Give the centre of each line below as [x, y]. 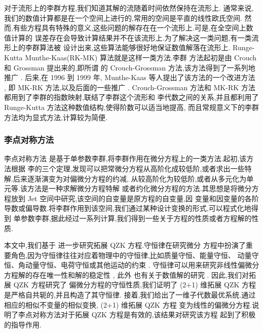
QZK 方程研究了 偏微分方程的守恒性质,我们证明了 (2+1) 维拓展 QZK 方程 [135, 285]
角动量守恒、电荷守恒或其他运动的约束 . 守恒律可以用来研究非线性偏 [131, 265]
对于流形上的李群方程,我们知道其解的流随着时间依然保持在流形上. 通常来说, [129, 8]
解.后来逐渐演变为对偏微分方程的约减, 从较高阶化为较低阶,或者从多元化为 [125, 178]
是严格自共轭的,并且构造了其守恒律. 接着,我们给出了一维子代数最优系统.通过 [130, 295]
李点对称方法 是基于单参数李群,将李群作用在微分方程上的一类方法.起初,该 [125, 158]
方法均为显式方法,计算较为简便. [56, 117]
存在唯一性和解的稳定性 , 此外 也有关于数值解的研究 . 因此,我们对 [141, 274]
